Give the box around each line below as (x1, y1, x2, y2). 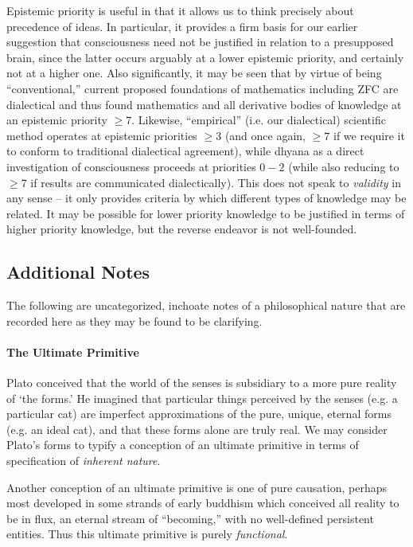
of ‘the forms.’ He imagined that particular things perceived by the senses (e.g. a (6, 389, 398, 406)
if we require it (333, 127, 405, 143)
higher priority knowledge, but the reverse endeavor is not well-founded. (6, 221, 357, 237)
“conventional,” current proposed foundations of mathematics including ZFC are (6, 80, 399, 96)
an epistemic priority (6, 111, 107, 128)
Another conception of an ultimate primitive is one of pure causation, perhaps (6, 479, 387, 495)
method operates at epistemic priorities (6, 127, 197, 143)
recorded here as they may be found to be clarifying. (6, 312, 263, 329)
